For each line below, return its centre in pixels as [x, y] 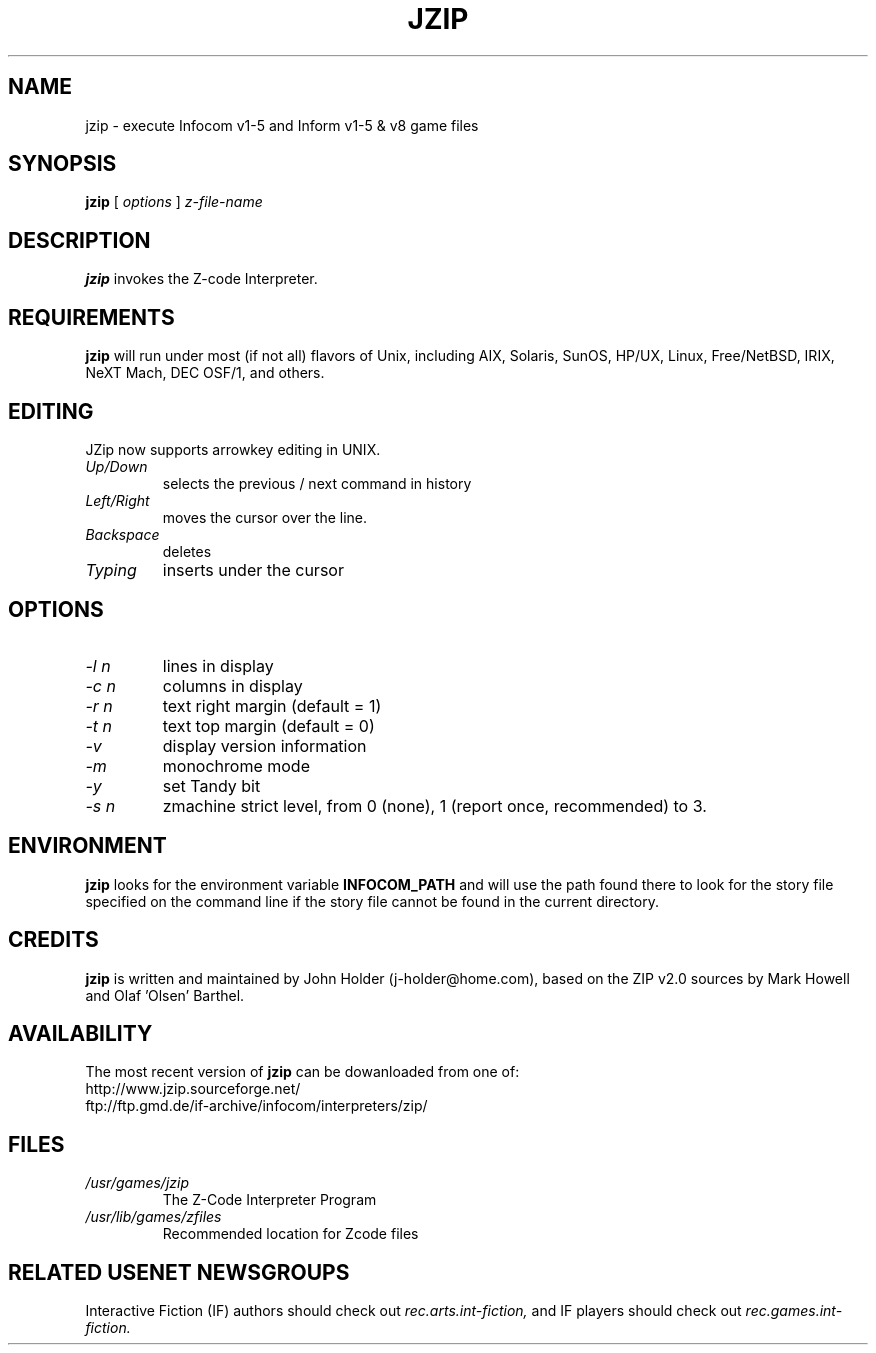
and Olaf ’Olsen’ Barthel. [165, 995]
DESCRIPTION [79, 240]
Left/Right [117, 500]
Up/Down [116, 466]
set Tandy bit [211, 785]
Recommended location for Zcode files [290, 1234]
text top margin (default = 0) [268, 725]
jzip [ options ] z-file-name [174, 202]
